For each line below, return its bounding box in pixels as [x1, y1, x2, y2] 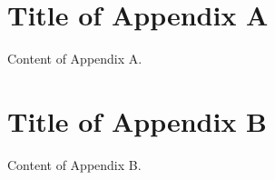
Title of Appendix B [7, 102, 268, 139]
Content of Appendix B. [7, 155, 142, 174]
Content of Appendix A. [7, 49, 142, 68]
